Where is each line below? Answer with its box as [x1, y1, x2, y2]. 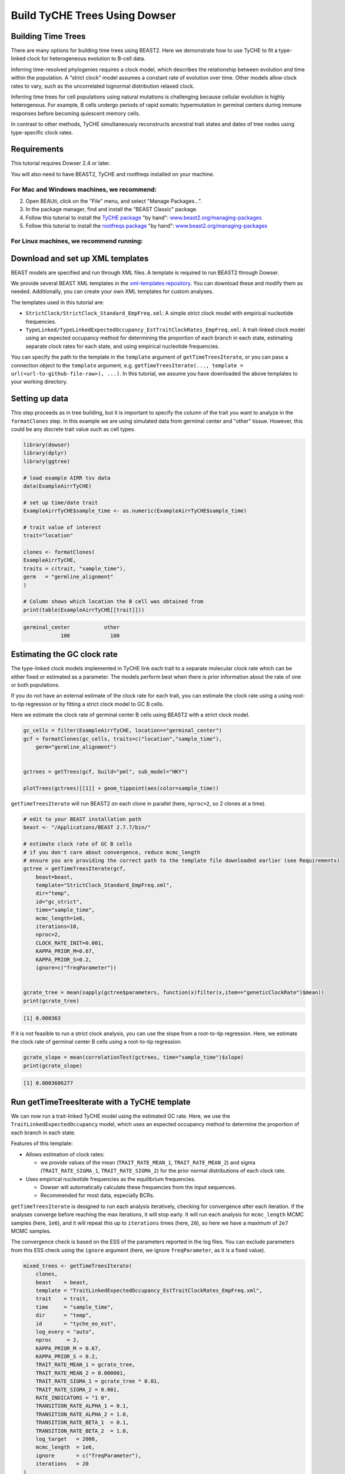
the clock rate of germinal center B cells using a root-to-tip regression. [11, 1038, 183, 1045]
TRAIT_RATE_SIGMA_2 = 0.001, [35, 1386, 120, 1393]
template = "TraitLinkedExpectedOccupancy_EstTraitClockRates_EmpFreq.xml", [35, 1287, 263, 1294]
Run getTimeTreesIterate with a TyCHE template [11, 1097, 191, 1107]
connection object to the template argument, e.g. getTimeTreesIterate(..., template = [11, 361, 244, 368]
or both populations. [11, 682, 60, 689]
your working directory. [11, 378, 68, 386]
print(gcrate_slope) [23, 1062, 82, 1069]
